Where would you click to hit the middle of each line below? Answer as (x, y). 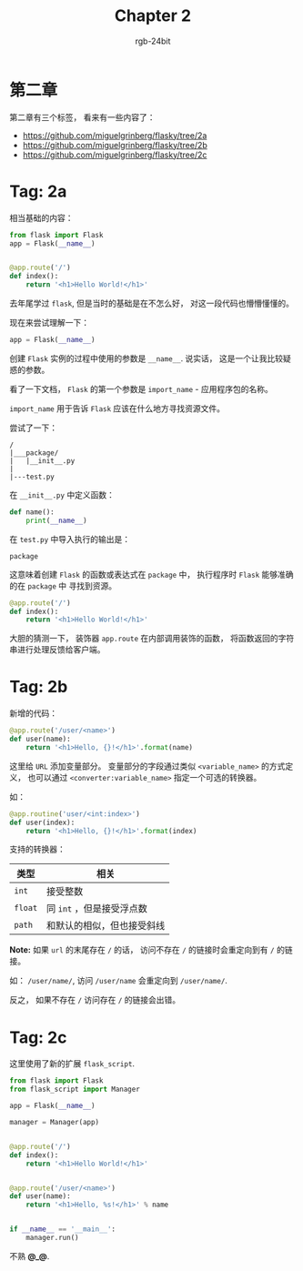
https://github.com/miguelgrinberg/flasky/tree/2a (115, 135)
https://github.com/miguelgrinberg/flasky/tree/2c (115, 155)
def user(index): (42, 822)
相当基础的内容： (41, 217)
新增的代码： (33, 713)
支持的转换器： (37, 849)
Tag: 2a (38, 191)
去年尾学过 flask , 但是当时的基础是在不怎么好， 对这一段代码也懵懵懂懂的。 (151, 303)
